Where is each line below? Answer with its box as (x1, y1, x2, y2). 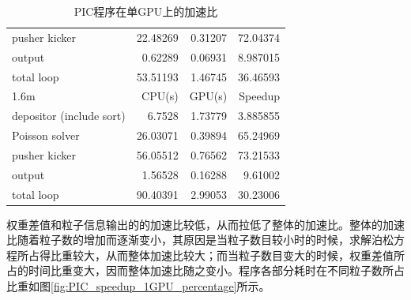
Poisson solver (12, 127, 80, 144)
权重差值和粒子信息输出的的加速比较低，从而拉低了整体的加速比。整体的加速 (6, 216, 405, 232)
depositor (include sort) (12, 107, 126, 124)
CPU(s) (141, 88, 179, 104)
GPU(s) (189, 88, 228, 104)
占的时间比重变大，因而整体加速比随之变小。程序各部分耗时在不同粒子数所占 (6, 262, 405, 279)
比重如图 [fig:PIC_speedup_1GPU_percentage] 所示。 (6, 278, 270, 294)
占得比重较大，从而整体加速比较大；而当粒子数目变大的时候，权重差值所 (28, 246, 405, 263)
